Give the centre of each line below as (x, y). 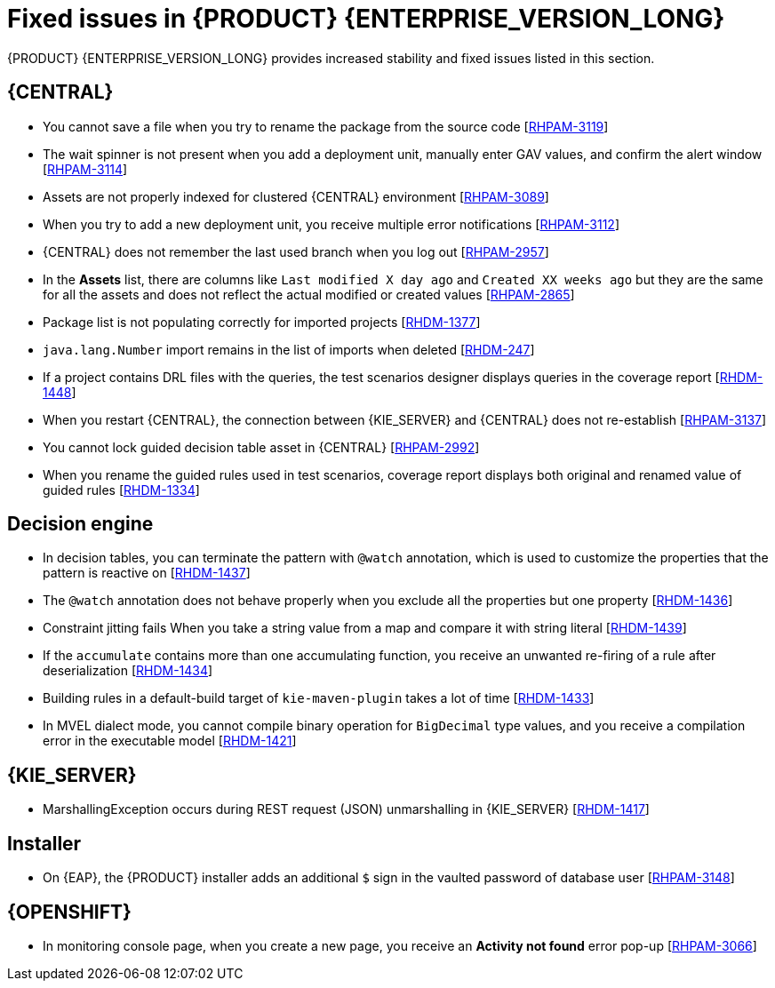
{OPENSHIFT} (69, 912)
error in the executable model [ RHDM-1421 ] (170, 741)
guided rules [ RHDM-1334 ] (121, 490)
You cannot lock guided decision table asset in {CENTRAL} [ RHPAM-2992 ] (261, 447)
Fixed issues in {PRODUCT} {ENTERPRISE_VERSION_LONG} (366, 19)
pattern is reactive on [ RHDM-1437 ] (147, 573)
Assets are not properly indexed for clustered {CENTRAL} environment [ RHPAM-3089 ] (296, 196)
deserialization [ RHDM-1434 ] (128, 671)
